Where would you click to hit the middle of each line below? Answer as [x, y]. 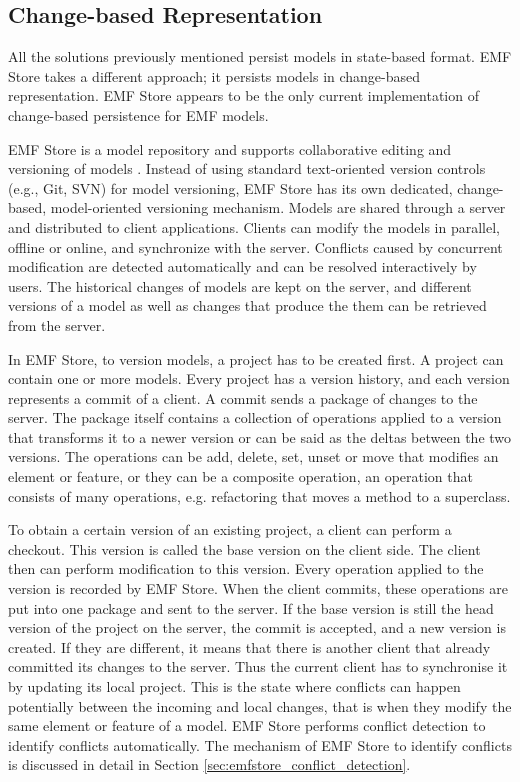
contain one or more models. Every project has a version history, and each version [259, 378]
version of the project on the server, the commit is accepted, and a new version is [257, 627]
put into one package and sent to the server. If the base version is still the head [251, 607]
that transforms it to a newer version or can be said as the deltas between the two [260, 436]
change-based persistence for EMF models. [138, 114]
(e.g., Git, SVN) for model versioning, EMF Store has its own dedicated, [230, 187]
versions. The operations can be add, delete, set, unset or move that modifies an [253, 456]
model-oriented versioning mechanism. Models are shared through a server [278, 207]
